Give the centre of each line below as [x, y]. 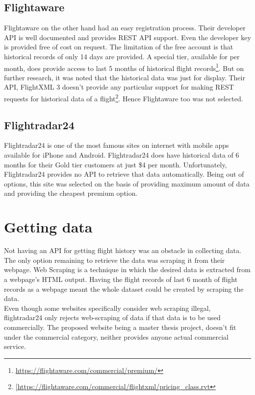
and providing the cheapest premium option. [71, 193]
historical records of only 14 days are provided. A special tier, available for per [122, 56]
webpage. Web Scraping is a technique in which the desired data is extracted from [127, 269]
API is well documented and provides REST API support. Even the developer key [127, 37]
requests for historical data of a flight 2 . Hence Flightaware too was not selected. [124, 98]
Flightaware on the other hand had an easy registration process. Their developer [125, 28]
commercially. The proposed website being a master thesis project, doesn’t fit [120, 327]
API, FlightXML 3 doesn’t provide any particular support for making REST [119, 87]
